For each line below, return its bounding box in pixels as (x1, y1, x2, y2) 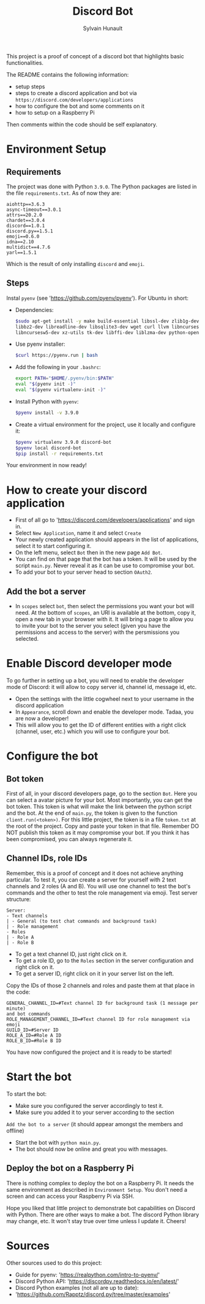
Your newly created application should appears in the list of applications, (15, 536, 199, 543)
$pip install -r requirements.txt (15, 451, 103, 457)
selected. (15, 635, 39, 642)
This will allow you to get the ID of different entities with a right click (15, 722, 187, 729)
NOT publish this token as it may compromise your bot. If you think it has (6, 829, 190, 836)
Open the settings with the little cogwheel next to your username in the (15, 695, 195, 703)
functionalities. (6, 59, 44, 66)
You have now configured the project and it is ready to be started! (6, 1048, 173, 1056)
